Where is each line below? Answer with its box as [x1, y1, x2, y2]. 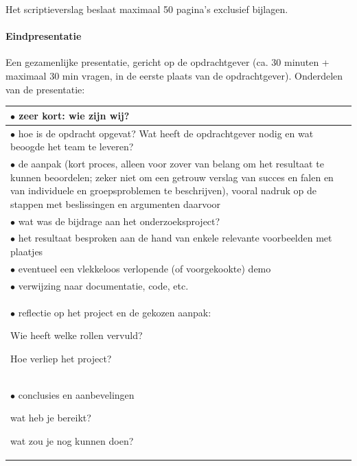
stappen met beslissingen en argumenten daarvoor [10, 196, 221, 211]
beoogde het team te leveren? [10, 139, 134, 154]
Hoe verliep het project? [10, 351, 112, 365]
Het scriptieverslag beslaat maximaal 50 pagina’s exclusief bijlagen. [5, 2, 288, 16]
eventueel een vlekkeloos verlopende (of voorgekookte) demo [18, 261, 271, 275]
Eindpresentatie [5, 29, 82, 43]
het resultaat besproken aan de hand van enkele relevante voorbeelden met [18, 231, 332, 245]
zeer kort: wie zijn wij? [19, 108, 130, 122]
